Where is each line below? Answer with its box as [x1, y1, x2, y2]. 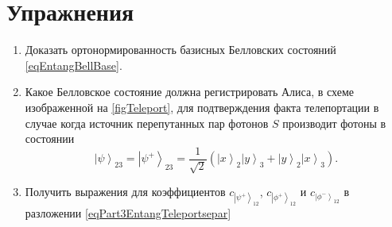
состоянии [25, 130, 75, 147]
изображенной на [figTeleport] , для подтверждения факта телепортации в [25, 98, 379, 115]
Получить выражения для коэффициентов [25, 183, 226, 200]
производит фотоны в [282, 114, 386, 131]
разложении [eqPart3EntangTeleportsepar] [25, 205, 231, 221]
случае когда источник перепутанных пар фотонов [25, 114, 269, 131]
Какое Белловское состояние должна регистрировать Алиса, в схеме [25, 83, 354, 100]
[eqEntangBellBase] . [25, 56, 122, 73]
